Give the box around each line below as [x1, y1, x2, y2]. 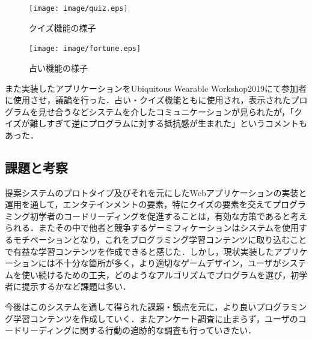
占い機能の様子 [29, 61, 88, 74]
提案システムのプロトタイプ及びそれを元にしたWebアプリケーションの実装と [5, 186, 307, 198]
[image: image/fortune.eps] [29, 44, 141, 53]
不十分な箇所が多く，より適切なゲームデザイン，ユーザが [55, 257, 281, 269]
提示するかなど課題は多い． [21, 280, 131, 293]
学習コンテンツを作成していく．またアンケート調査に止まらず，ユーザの [13, 312, 298, 324]
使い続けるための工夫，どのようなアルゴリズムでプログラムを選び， [21, 268, 291, 281]
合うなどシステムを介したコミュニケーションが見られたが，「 [55, 105, 295, 118]
